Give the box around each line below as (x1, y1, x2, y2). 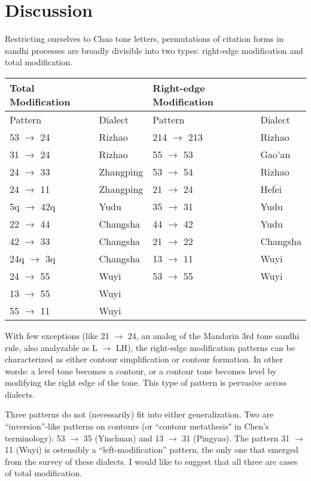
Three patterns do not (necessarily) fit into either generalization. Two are (5, 408, 274, 421)
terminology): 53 (5, 431, 65, 444)
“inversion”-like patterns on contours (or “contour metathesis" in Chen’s (5, 420, 269, 432)
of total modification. (5, 467, 83, 479)
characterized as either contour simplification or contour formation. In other (5, 353, 283, 365)
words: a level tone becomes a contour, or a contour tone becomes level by (5, 364, 277, 377)
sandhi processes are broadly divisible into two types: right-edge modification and (5, 44, 303, 56)
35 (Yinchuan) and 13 (83, 431, 164, 444)
